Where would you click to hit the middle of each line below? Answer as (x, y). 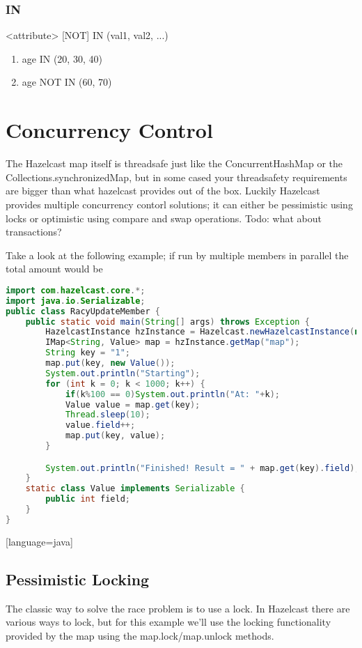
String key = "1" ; (88, 353)
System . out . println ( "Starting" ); (123, 373)
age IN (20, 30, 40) (62, 58)
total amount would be (54, 269)
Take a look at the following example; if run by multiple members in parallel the (177, 255)
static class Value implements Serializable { (135, 489)
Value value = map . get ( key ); (133, 404)
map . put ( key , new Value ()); (110, 363)
